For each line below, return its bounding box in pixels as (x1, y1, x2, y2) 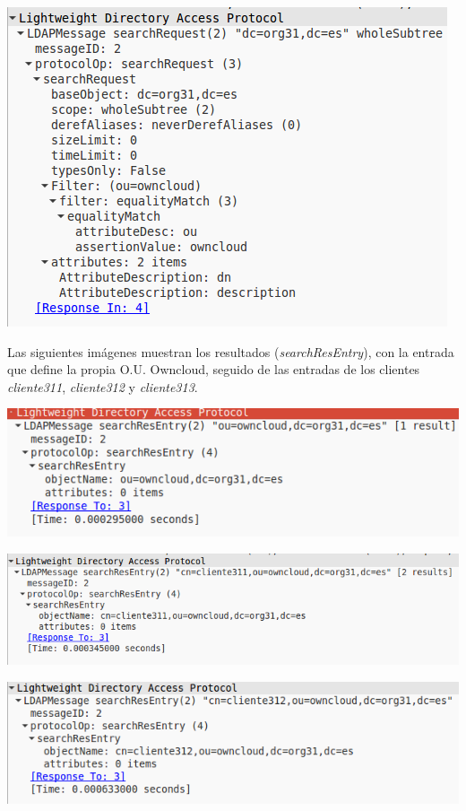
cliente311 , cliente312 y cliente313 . (7, 377, 198, 396)
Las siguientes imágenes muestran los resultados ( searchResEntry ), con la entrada (7, 342, 454, 361)
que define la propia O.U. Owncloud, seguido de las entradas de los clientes (7, 360, 420, 379)
